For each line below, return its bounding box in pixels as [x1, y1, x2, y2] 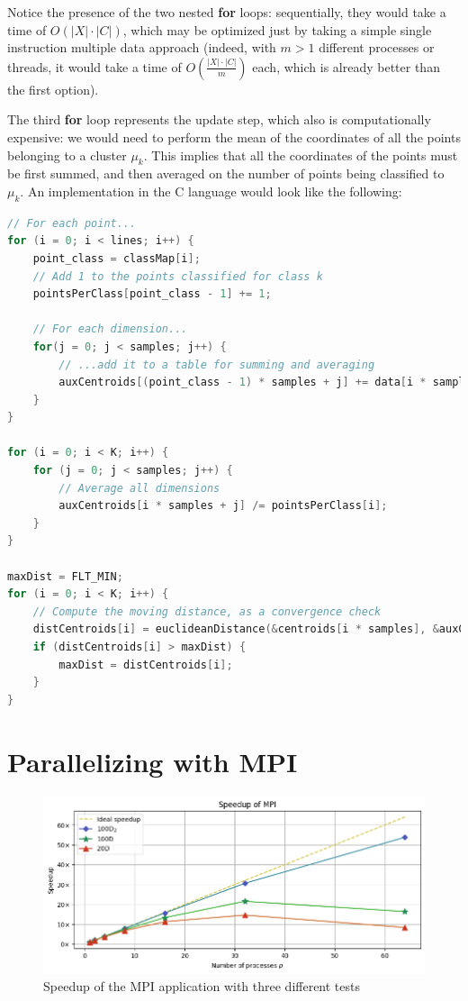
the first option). [7, 79, 99, 98]
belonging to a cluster [7, 145, 127, 164]
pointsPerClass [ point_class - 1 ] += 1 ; [32, 287, 272, 301]
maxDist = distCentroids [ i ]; [58, 658, 233, 671]
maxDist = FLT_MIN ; [7, 569, 123, 583]
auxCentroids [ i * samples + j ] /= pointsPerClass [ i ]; [58, 499, 388, 513]
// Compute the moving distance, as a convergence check [32, 605, 382, 618]
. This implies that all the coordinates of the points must [143, 145, 458, 164]
